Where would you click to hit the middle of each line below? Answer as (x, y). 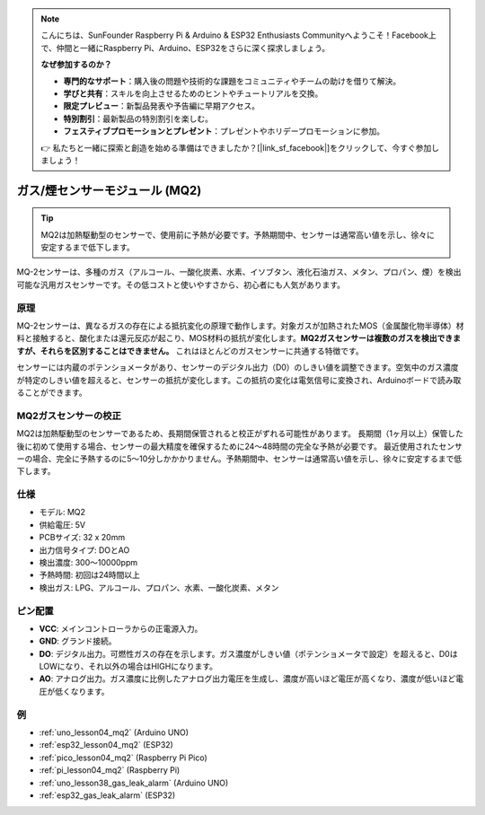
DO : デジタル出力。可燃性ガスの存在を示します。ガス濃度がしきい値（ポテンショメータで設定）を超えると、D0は (248, 653)
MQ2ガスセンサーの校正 (69, 416)
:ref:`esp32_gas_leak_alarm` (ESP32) (107, 795)
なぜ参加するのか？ (76, 65)
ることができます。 (52, 392)
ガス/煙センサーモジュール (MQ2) (109, 190)
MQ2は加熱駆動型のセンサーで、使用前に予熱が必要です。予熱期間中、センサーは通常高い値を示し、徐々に (238, 234)
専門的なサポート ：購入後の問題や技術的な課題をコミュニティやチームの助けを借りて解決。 (232, 81)
